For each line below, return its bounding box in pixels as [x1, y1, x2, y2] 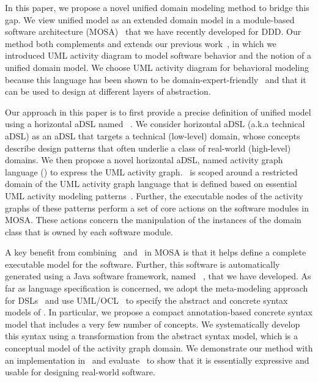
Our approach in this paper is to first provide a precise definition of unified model [5, 105, 311, 118]
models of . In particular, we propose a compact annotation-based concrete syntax [5, 306, 312, 318]
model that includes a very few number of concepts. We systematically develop [5, 317, 300, 330]
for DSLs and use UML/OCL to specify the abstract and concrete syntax [5, 293, 288, 306]
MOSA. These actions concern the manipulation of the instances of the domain [5, 213, 301, 226]
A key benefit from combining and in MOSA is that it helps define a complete [5, 246, 306, 259]
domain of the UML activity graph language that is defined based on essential [5, 177, 297, 190]
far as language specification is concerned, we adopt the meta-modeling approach [5, 282, 308, 295]
